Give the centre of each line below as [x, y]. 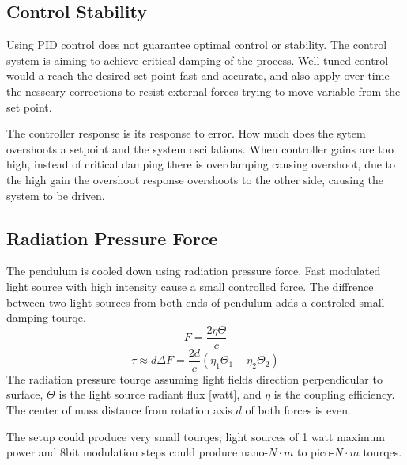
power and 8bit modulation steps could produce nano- [138, 452]
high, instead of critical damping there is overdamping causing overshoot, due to [201, 164]
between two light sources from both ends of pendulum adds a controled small [196, 302]
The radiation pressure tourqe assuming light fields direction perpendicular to [194, 378]
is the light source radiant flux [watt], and [160, 394]
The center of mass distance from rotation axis [119, 410]
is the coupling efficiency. [334, 394]
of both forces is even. [298, 410]
